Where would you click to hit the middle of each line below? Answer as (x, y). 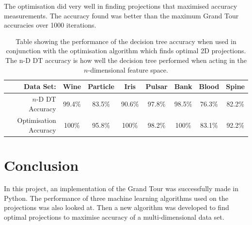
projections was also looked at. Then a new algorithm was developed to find (117, 207)
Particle (101, 86)
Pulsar (157, 86)
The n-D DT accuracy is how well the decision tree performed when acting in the (126, 60)
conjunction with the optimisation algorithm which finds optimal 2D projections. (126, 51)
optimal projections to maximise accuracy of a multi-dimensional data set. (114, 217)
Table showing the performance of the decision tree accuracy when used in (126, 41)
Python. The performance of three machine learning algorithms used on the (116, 198)
